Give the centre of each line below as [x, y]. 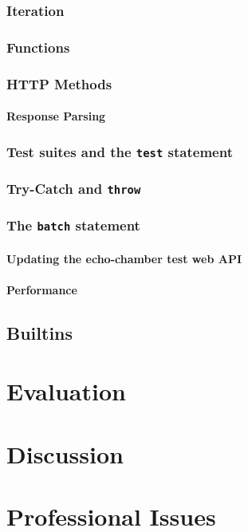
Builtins [40, 332]
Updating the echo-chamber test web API [124, 258]
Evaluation [66, 391]
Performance [42, 289]
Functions [38, 47]
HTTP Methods [59, 83]
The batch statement [73, 225]
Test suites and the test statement [120, 151]
